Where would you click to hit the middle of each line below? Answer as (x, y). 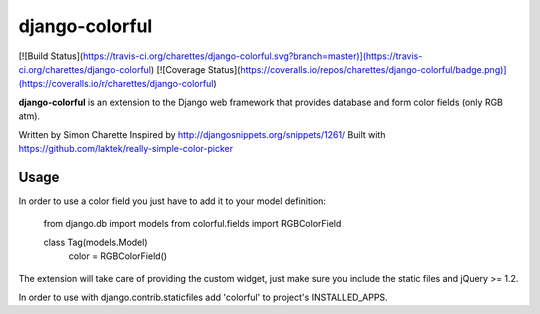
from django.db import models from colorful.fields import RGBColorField (192, 224)
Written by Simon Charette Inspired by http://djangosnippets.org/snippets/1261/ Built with (202, 134)
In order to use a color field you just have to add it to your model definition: (172, 201)
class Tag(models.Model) (96, 242)
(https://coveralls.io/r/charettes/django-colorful (116, 84)
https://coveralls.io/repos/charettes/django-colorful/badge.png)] (373, 69)
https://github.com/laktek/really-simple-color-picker (126, 148)
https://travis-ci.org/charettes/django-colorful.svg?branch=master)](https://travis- (252, 56)
